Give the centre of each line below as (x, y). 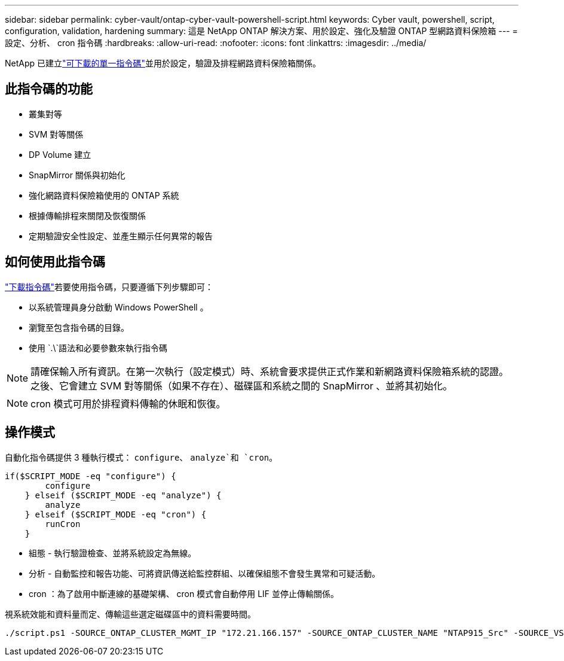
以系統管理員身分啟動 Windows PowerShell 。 (119, 307)
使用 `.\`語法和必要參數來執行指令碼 (98, 348)
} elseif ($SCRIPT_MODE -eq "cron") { (116, 514)
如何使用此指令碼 (55, 262)
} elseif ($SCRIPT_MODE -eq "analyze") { (123, 495)
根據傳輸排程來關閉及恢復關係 (87, 215)
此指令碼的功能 (49, 89)
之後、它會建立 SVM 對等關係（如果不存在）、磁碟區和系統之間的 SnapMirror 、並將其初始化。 (242, 386)
